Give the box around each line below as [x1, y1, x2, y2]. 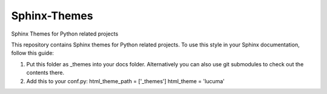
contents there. [26, 69, 65, 77]
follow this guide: [11, 49, 54, 57]
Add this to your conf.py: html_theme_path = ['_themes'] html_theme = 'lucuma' [26, 77, 225, 84]
